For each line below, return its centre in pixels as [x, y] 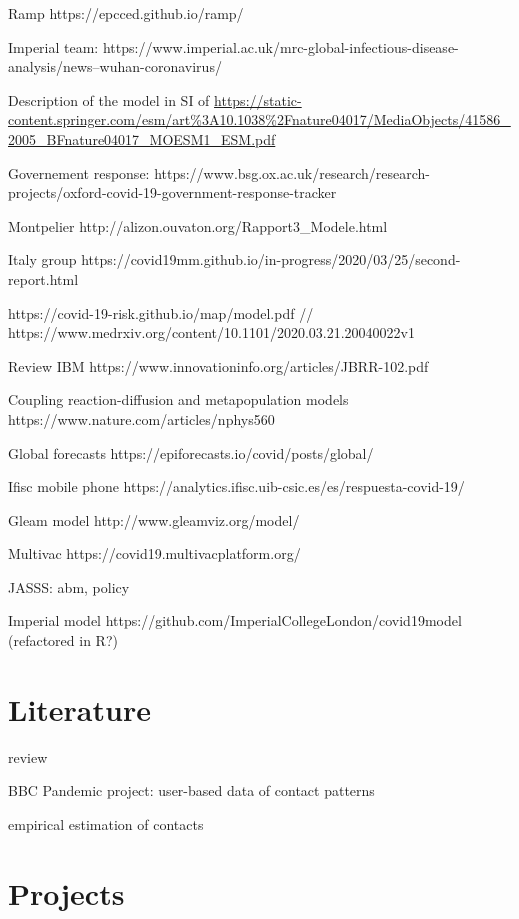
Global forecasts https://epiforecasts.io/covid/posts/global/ [191, 452]
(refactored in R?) [63, 640]
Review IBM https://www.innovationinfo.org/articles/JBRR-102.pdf [218, 365]
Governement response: [79, 172]
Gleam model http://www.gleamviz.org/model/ [154, 519]
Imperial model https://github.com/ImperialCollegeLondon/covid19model [235, 620]
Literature [79, 708]
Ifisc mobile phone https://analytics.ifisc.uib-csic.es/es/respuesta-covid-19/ [236, 486]
